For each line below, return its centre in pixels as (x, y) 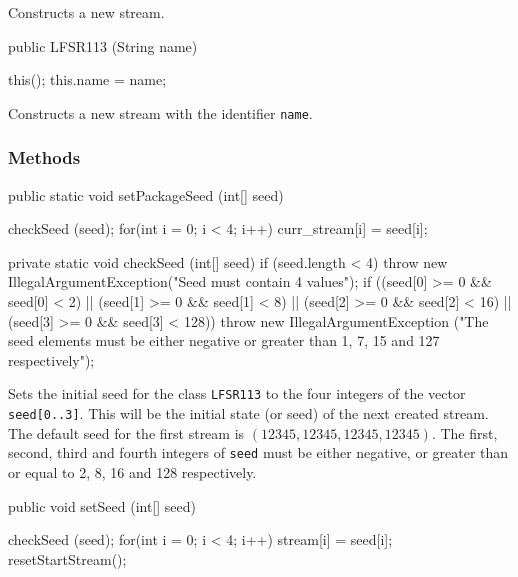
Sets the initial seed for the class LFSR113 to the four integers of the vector (237, 393)
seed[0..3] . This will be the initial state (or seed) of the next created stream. (248, 413)
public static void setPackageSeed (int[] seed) (146, 194)
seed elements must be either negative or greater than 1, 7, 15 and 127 (224, 340)
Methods (44, 157)
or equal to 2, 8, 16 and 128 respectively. (132, 471)
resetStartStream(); (67, 558)
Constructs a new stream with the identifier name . (160, 112)
